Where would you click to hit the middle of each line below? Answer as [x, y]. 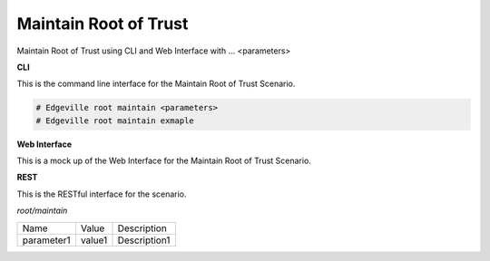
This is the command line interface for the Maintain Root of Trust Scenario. [156, 84]
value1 [94, 240]
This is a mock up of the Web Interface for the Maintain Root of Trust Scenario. [164, 161]
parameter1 [46, 240]
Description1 [144, 240]
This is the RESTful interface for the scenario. [102, 194]
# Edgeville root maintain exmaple [115, 121]
